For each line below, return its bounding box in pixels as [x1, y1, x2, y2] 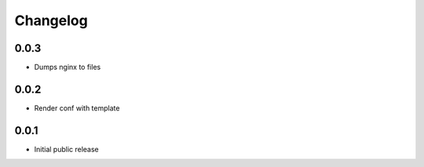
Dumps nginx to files [34, 63, 101, 72]
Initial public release [34, 144, 100, 154]
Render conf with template [34, 103, 120, 113]
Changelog [14, 12, 88, 29]
